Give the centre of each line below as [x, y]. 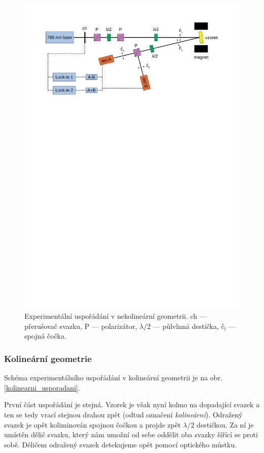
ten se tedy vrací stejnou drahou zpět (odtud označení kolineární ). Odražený [123, 415]
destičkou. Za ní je [225, 424]
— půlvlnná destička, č [189, 326]
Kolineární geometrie [48, 358]
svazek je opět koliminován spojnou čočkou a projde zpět [92, 424]
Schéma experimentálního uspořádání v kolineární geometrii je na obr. [113, 377]
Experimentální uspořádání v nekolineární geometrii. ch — [116, 316]
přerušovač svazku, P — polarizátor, [81, 326]
